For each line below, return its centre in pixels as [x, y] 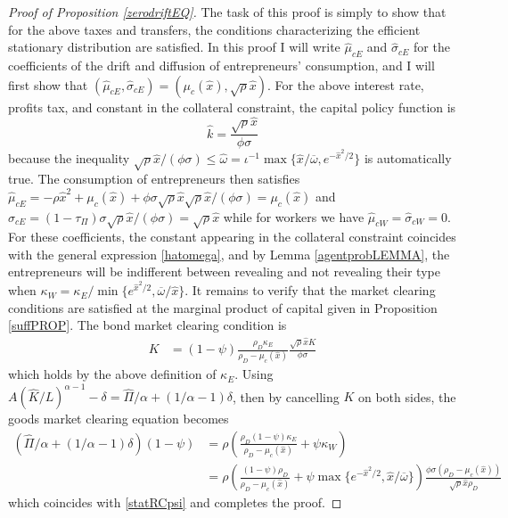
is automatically [408, 158]
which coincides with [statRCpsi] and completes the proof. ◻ [175, 502]
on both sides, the [407, 396]
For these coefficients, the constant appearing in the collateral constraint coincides [232, 237]
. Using [254, 374]
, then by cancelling [286, 396]
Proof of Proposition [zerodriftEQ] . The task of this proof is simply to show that [227, 12]
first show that [48, 84]
